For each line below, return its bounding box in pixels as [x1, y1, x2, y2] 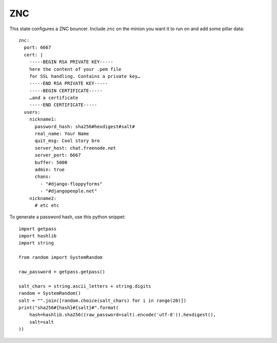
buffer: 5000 [34, 159, 68, 165]
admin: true [34, 167, 65, 172]
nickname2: [29, 195, 57, 201]
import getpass [18, 226, 57, 232]
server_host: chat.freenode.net [34, 145, 116, 151]
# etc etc [34, 203, 60, 208]
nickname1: [29, 116, 57, 123]
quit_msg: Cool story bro [34, 138, 100, 144]
